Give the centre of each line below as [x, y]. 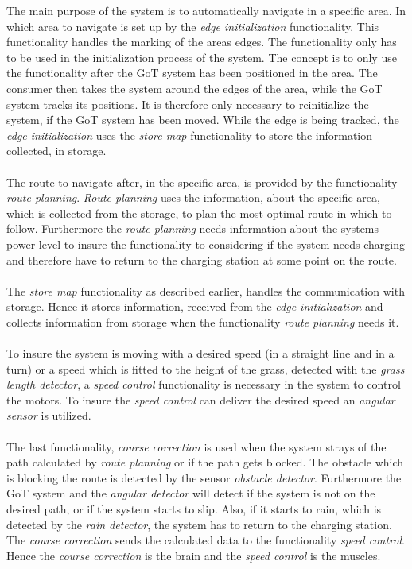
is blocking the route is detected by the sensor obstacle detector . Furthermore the [204, 477]
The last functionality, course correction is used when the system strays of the [196, 446]
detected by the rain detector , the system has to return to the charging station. [199, 524]
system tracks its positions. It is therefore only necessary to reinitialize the [188, 104]
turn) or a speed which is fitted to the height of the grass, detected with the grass [206, 368]
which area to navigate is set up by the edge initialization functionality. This [193, 26]
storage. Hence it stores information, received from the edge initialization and [195, 306]
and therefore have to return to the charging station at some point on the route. [202, 259]
